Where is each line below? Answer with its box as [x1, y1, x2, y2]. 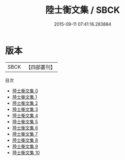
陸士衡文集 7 [12, 131, 38, 137]
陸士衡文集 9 [12, 143, 38, 149]
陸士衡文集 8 [12, 137, 38, 143]
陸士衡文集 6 [12, 124, 38, 131]
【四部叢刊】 [26, 64, 56, 71]
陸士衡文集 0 [12, 87, 38, 94]
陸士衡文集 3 [12, 106, 38, 112]
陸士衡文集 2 [12, 100, 38, 106]
